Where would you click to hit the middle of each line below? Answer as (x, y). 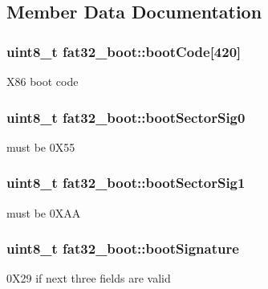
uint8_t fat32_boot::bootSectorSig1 (126, 183)
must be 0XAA (44, 212)
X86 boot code (43, 81)
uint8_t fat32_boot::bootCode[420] (124, 51)
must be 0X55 (41, 147)
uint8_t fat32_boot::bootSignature (123, 248)
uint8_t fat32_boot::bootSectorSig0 (126, 117)
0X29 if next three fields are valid (89, 278)
